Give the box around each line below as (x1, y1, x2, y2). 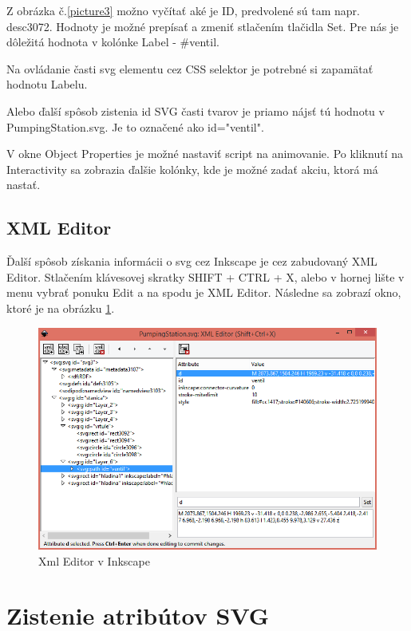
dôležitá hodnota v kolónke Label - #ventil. (6, 34, 219, 50)
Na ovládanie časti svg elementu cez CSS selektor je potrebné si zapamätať (6, 60, 373, 77)
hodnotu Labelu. (6, 76, 88, 93)
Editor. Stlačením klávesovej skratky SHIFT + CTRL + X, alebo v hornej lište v (6, 268, 405, 285)
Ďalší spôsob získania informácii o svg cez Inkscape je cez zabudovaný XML (6, 253, 377, 270)
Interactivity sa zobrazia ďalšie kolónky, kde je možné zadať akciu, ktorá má (6, 160, 378, 177)
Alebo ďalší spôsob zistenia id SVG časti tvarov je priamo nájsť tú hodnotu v (6, 102, 385, 119)
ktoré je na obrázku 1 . (6, 299, 115, 316)
